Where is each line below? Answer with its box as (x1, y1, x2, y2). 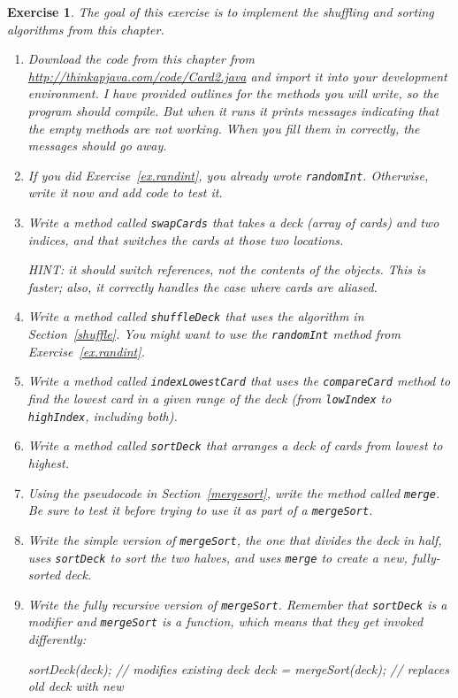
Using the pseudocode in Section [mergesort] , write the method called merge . (27, 483, 440, 502)
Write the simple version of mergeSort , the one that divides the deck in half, (27, 530, 442, 548)
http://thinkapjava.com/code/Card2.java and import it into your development (27, 66, 447, 85)
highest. (27, 453, 69, 472)
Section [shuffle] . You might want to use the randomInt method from (27, 325, 401, 343)
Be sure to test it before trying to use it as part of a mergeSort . (27, 501, 373, 519)
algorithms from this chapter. (7, 19, 164, 38)
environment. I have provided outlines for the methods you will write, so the (27, 84, 439, 103)
